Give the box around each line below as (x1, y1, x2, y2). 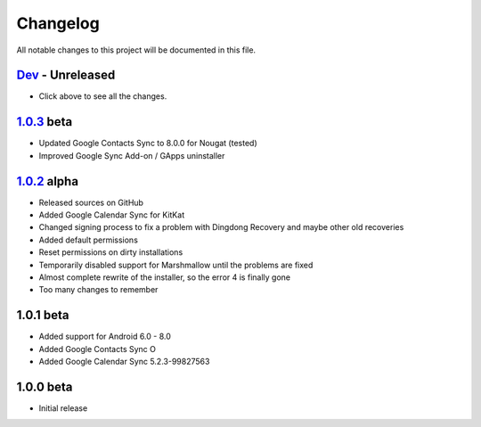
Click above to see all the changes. (38, 91, 167, 102)
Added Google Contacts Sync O (38, 343, 156, 354)
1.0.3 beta (16, 114, 73, 129)
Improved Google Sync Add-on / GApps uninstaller (38, 150, 225, 160)
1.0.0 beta (16, 379, 73, 394)
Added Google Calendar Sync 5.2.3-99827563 (38, 357, 210, 367)
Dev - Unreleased (16, 68, 116, 83)
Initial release (38, 402, 88, 414)
